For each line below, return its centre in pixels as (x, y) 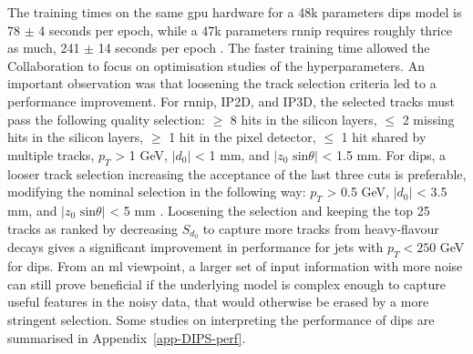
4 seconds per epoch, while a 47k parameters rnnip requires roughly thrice (245, 30)
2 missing (428, 119)
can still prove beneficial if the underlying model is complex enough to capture (226, 283)
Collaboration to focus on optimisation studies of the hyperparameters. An (216, 65)
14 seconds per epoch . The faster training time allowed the (264, 48)
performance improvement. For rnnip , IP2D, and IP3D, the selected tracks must (231, 101)
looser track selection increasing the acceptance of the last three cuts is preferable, (237, 173)
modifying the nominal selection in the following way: (157, 192)
